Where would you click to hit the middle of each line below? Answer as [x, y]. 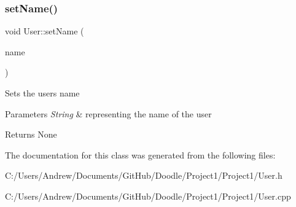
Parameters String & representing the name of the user [108, 113]
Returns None [31, 134]
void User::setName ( [45, 31]
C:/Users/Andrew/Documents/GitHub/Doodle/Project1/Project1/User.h [144, 175]
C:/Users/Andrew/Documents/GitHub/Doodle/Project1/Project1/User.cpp [148, 196]
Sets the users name [42, 93]
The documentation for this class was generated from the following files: [140, 154]
